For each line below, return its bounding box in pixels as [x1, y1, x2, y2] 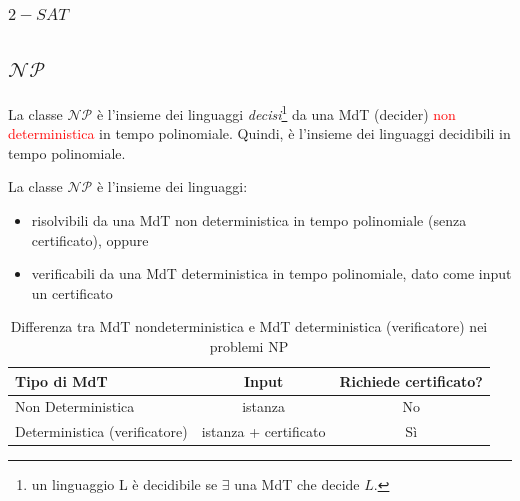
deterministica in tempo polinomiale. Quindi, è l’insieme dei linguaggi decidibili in [8, 123, 511, 144]
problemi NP [209, 336, 289, 357]
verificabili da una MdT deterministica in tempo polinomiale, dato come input [31, 263, 512, 284]
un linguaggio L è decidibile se [31, 474, 218, 495]
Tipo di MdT [15, 370, 108, 391]
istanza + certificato [201, 421, 326, 442]
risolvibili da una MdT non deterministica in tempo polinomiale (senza [31, 210, 467, 231]
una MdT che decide [234, 474, 360, 495]
